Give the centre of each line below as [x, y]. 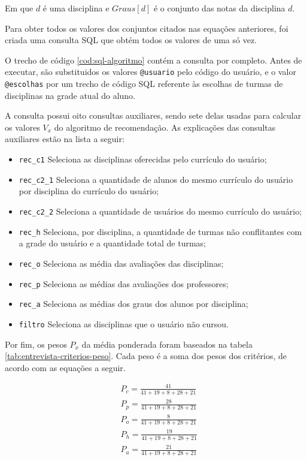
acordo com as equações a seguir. [65, 367]
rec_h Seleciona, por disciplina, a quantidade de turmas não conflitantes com [160, 231]
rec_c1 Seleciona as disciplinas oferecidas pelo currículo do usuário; [143, 159]
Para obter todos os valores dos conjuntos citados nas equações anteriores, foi [147, 28]
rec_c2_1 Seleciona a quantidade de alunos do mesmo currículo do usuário [156, 179]
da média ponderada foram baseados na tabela [167, 344]
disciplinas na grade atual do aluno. [70, 95]
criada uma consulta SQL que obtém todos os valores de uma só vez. [131, 40]
